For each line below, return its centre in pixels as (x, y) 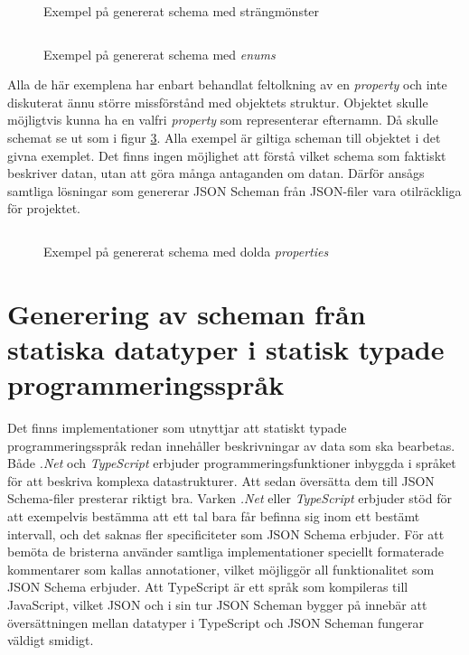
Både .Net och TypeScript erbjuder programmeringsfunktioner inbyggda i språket (232, 463)
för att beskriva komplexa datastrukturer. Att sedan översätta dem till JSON (221, 480)
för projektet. (44, 208)
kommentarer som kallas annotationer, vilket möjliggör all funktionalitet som (221, 569)
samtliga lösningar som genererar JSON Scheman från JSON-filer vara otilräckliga (234, 190)
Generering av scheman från (187, 313)
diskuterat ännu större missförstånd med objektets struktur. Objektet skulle (218, 102)
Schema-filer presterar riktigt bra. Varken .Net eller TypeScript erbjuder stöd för (230, 498)
